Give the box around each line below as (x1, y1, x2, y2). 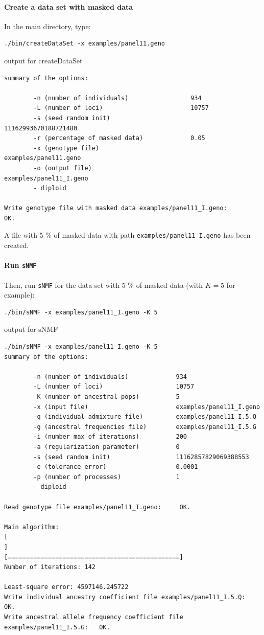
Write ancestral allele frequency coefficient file (4, 614, 183, 621)
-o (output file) (33, 164, 92, 172)
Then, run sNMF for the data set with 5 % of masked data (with (4, 279, 203, 290)
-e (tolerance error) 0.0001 (33, 463, 198, 471)
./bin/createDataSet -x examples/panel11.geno (4, 40, 165, 48)
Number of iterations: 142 (4, 563, 95, 571)
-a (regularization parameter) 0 (33, 443, 180, 450)
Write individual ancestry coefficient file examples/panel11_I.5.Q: (4, 593, 246, 601)
